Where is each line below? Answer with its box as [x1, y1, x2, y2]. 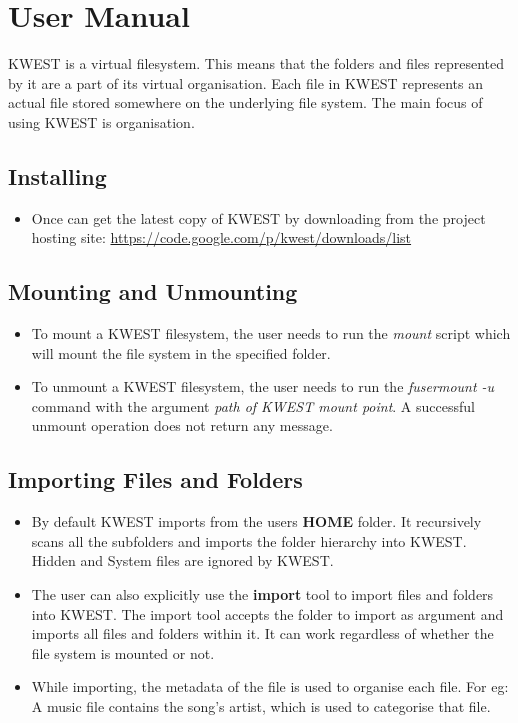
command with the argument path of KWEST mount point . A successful [31, 395, 475, 416]
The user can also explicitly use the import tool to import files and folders [31, 584, 494, 605]
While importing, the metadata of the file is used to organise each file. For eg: [31, 676, 509, 697]
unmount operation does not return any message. [31, 415, 333, 436]
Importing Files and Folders [8, 464, 303, 495]
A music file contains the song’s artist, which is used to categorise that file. [31, 696, 491, 717]
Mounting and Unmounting [8, 276, 298, 307]
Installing [8, 160, 107, 191]
